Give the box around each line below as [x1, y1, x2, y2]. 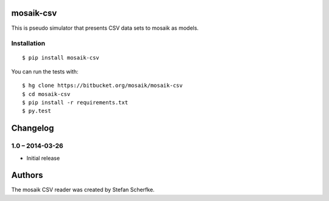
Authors [11, 170, 43, 180]
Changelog [11, 123, 54, 134]
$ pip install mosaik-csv [22, 55, 100, 61]
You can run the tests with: [11, 67, 79, 75]
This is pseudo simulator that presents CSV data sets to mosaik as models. [11, 24, 199, 32]
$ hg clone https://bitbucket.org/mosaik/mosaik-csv [22, 82, 183, 89]
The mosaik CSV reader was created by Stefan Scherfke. [11, 186, 155, 194]
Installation [11, 39, 46, 48]
